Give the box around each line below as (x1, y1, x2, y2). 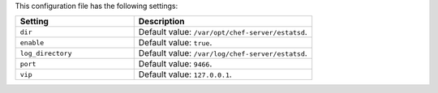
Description (138, 16, 185, 27)
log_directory (19, 49, 72, 57)
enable (19, 38, 45, 47)
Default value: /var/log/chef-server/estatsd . (138, 48, 307, 59)
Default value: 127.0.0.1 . (138, 69, 233, 80)
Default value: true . (138, 37, 213, 49)
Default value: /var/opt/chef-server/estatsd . (138, 27, 307, 38)
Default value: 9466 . (138, 58, 213, 70)
